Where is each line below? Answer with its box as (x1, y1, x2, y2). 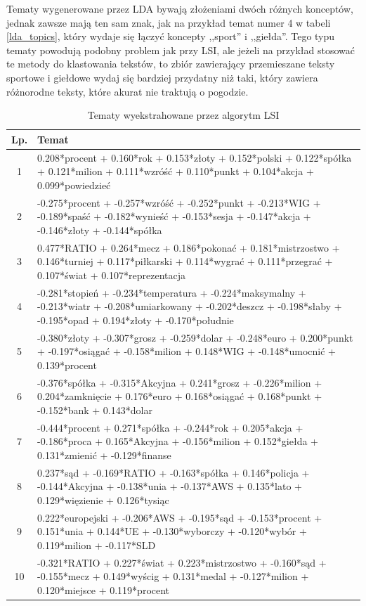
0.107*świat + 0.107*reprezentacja (37, 267, 186, 282)
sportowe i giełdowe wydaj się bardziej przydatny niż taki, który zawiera (6, 70, 318, 84)
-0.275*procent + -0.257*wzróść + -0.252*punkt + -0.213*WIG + (37, 195, 321, 209)
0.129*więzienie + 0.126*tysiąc (37, 493, 169, 507)
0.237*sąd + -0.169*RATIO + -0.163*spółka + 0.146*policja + (37, 465, 310, 479)
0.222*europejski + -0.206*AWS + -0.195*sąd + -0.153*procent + (37, 510, 322, 524)
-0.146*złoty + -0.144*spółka (37, 222, 162, 237)
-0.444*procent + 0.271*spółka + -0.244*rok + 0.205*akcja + (37, 420, 303, 434)
